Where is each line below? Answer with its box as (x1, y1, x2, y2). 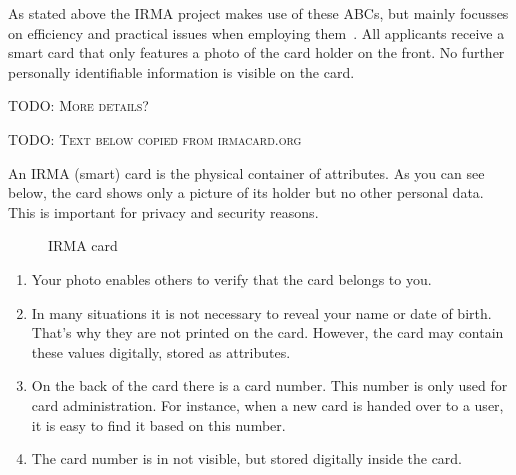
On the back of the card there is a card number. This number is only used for (31, 375, 508, 396)
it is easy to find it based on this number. (31, 414, 286, 435)
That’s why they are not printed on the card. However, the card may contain (31, 322, 504, 343)
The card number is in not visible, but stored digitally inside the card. (31, 448, 463, 469)
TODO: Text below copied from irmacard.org (8, 128, 302, 149)
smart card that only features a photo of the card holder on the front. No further (8, 42, 505, 63)
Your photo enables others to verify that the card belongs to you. (31, 268, 432, 289)
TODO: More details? (8, 95, 149, 116)
